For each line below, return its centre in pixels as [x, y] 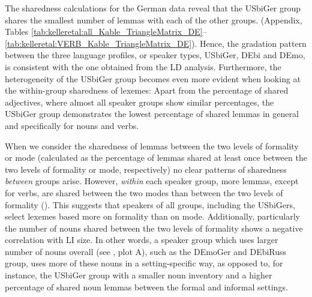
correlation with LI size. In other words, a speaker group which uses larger [142, 240]
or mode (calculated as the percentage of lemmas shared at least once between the [156, 157]
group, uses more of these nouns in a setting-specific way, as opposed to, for [144, 263]
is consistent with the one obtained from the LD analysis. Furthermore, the [143, 66]
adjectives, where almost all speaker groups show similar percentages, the [139, 102]
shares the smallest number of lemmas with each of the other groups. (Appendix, [154, 19]
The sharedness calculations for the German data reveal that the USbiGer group [153, 8]
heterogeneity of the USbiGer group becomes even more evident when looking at [153, 78]
